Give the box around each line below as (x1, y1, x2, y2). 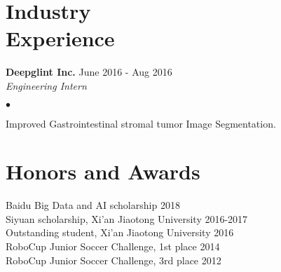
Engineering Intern (6, 78, 87, 93)
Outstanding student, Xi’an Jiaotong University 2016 (6, 225, 234, 240)
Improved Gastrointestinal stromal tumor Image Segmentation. (6, 116, 276, 130)
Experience (6, 24, 115, 53)
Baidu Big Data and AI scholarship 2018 (6, 198, 180, 212)
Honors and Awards (6, 157, 200, 186)
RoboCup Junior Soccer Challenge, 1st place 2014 (6, 239, 220, 253)
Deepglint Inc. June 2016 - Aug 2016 (6, 64, 172, 79)
